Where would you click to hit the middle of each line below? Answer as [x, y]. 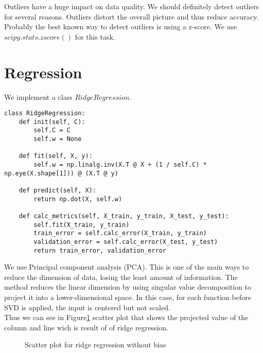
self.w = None [58, 139]
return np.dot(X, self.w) [78, 199]
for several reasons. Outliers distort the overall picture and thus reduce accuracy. [131, 16]
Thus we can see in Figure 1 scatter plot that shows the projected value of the [126, 317]
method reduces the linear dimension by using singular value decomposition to [128, 287]
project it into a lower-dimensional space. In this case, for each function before [128, 297]
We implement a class [38, 96]
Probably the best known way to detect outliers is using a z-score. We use [121, 27]
